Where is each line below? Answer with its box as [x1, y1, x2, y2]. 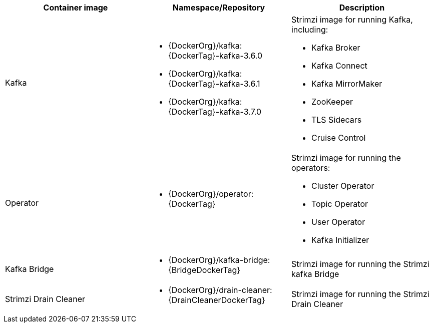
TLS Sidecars [311, 115, 362, 125]
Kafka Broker [311, 43, 360, 53]
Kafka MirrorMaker [311, 79, 382, 89]
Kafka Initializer [311, 235, 369, 245]
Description [339, 3, 385, 13]
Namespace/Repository [172, 3, 265, 13]
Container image [43, 3, 108, 13]
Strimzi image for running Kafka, [291, 15, 413, 25]
